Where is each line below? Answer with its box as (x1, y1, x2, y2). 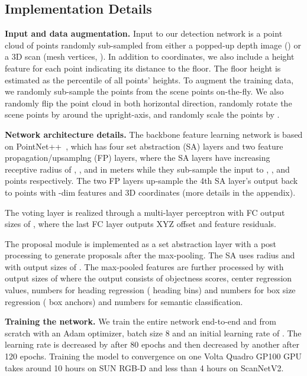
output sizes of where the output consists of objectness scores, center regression (5, 272, 292, 284)
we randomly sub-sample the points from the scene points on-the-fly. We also (5, 85, 284, 98)
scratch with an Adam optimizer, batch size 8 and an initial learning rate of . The (5, 326, 302, 339)
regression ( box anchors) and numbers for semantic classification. (5, 295, 243, 307)
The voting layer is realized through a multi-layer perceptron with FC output (5, 206, 285, 218)
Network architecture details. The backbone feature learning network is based (5, 128, 303, 140)
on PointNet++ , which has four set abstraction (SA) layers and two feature (5, 140, 283, 152)
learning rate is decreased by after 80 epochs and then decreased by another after (5, 338, 299, 351)
